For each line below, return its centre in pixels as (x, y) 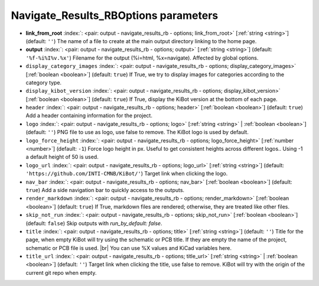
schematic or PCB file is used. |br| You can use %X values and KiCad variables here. (128, 248)
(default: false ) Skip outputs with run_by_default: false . (94, 223)
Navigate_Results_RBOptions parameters (115, 15)
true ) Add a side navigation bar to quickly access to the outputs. (105, 190)
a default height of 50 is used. (62, 157)
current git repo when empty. (61, 272)
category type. (44, 82)
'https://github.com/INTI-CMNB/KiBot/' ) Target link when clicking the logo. (127, 174)
